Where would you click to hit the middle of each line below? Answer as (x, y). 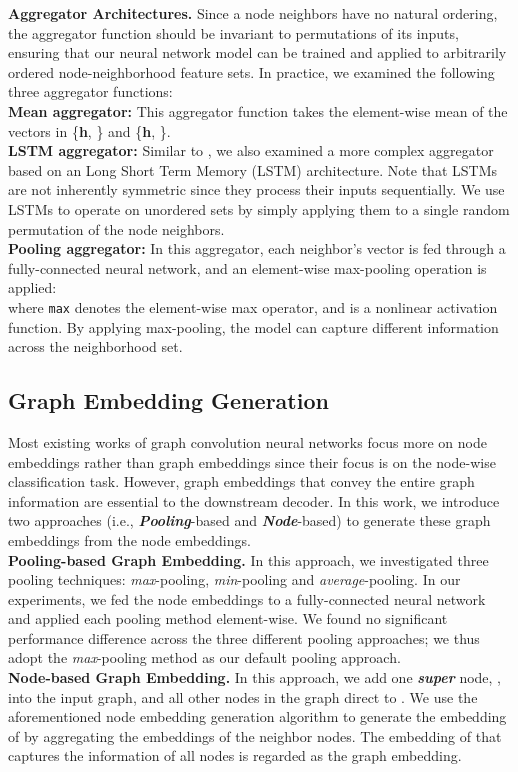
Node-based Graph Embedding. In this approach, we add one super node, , (255, 677)
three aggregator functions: (90, 91)
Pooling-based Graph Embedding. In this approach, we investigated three (248, 559)
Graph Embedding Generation (168, 400)
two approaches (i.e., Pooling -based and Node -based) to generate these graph (249, 520)
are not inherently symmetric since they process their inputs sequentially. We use (256, 189)
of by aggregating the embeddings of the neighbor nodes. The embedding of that (255, 735)
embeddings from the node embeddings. (129, 539)
